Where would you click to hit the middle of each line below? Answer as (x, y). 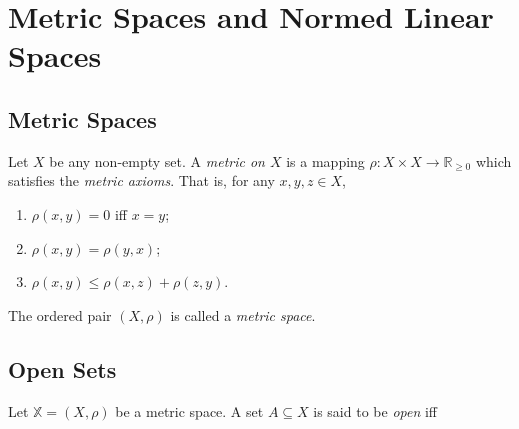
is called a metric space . (243, 314)
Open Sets (62, 368)
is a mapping (325, 160)
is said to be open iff (375, 410)
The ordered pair (60, 314)
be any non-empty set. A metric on (157, 160)
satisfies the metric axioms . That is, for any (141, 180)
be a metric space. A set (189, 410)
